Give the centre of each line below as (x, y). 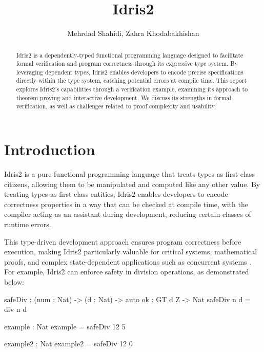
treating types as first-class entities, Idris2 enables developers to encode (116, 194)
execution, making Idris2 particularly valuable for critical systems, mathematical (131, 252)
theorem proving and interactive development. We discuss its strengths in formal (124, 97)
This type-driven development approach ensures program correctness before (123, 241)
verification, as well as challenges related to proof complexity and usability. (116, 106)
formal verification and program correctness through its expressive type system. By (127, 63)
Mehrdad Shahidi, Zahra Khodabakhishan (133, 33)
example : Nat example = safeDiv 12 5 (65, 326)
